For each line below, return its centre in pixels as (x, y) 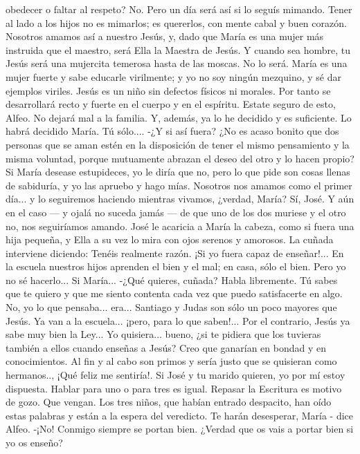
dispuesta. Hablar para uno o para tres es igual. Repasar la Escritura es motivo (174, 388)
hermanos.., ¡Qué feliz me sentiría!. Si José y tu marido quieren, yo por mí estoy (175, 375)
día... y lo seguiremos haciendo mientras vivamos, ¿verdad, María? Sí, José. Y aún (180, 199)
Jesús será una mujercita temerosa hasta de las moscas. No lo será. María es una (177, 63)
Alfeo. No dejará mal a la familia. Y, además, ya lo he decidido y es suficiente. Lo (179, 117)
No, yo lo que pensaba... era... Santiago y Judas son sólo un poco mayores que (171, 307)
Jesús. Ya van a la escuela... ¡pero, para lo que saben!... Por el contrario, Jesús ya (178, 320)
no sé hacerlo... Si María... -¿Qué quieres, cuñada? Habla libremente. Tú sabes (172, 280)
